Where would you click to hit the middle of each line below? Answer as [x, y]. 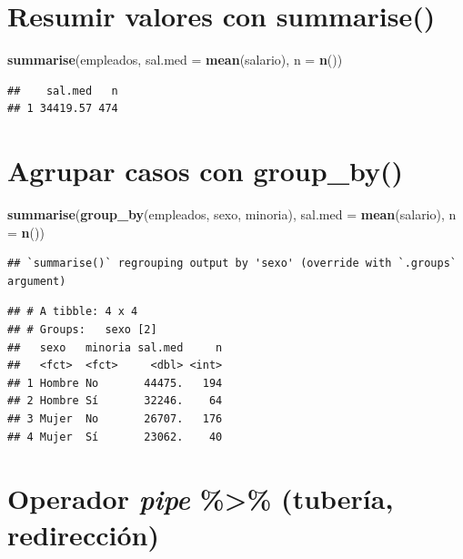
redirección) [83, 534]
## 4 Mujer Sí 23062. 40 [115, 437]
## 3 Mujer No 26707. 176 [115, 418]
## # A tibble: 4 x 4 [73, 312]
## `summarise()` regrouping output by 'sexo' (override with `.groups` [232, 264]
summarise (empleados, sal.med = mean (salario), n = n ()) [175, 60]
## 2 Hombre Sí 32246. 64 [115, 401]
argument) [37, 281]
